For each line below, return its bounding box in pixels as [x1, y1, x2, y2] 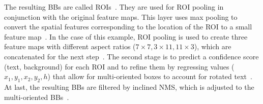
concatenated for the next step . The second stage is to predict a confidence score [4, 51, 259, 61]
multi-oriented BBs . [4, 91, 69, 102]
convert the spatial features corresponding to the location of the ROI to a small [4, 21, 252, 32]
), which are [194, 41, 231, 52]
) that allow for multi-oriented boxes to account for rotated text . [47, 71, 252, 82]
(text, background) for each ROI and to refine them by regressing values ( [4, 61, 235, 72]
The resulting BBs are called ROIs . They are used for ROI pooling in [4, 2, 224, 12]
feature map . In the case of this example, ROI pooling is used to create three [4, 31, 248, 42]
